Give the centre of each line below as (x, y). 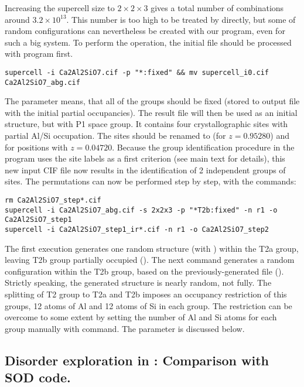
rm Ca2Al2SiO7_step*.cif (53, 201)
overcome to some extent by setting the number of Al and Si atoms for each (141, 317)
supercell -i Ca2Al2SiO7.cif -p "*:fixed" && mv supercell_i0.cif (137, 72)
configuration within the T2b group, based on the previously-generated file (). (144, 271)
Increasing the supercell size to (60, 8)
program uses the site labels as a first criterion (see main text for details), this (145, 158)
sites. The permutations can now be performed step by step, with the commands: (151, 181)
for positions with (36, 147)
